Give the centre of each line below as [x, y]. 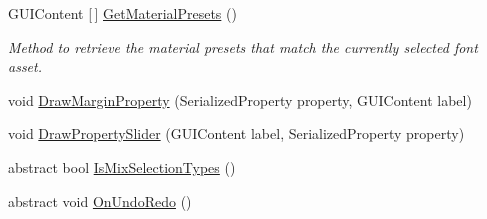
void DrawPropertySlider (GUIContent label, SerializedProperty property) [236, 133]
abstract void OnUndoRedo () [100, 200]
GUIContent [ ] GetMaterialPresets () [122, 13]
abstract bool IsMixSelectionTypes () [122, 166]
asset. [25, 66]
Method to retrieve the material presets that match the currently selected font [243, 46]
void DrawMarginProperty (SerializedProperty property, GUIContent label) [240, 99]
